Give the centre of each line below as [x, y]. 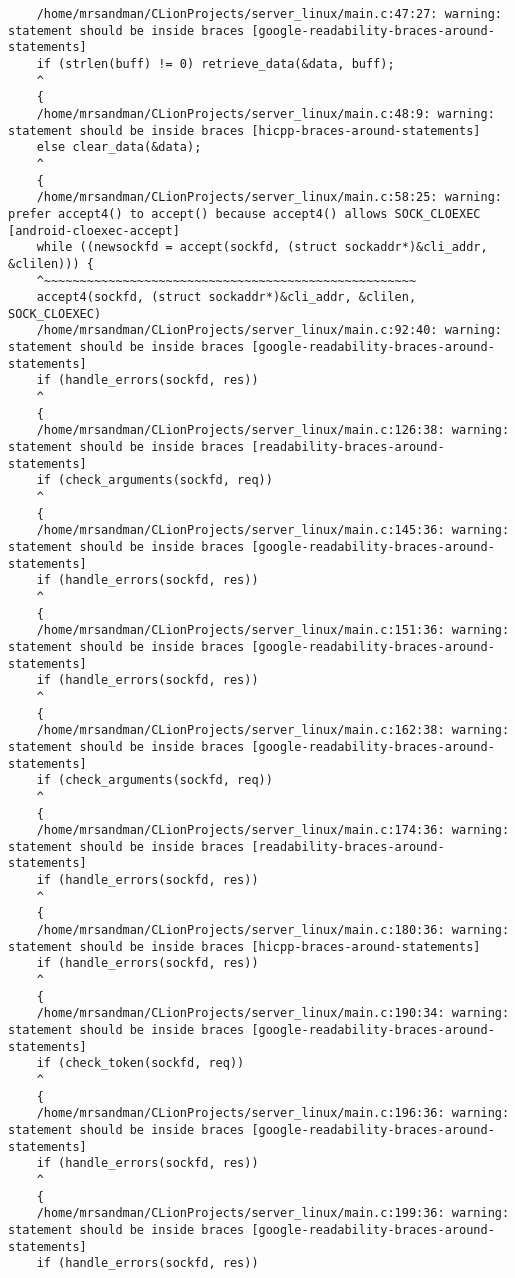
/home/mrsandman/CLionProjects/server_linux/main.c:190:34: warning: [273, 1013]
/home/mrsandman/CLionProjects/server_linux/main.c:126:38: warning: [273, 430]
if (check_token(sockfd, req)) [140, 1063]
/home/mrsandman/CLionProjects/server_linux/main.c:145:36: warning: [273, 530]
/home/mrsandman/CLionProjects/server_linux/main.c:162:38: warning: [273, 730]
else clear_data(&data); [119, 147]
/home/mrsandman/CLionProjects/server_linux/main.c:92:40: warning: [269, 330]
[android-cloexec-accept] [94, 230]
